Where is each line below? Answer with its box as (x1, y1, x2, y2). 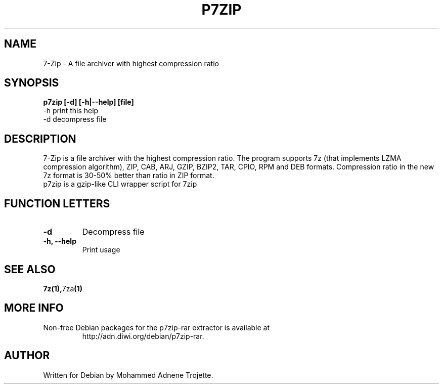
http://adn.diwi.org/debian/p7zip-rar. (82, 331, 204, 340)
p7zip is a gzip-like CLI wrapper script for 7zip (43, 180, 197, 189)
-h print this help (43, 106, 99, 115)
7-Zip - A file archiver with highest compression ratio (43, 59, 219, 68)
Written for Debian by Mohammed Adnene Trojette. (43, 370, 213, 379)
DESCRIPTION (4, 132, 76, 145)
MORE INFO (4, 301, 64, 315)
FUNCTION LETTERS (4, 197, 110, 210)
